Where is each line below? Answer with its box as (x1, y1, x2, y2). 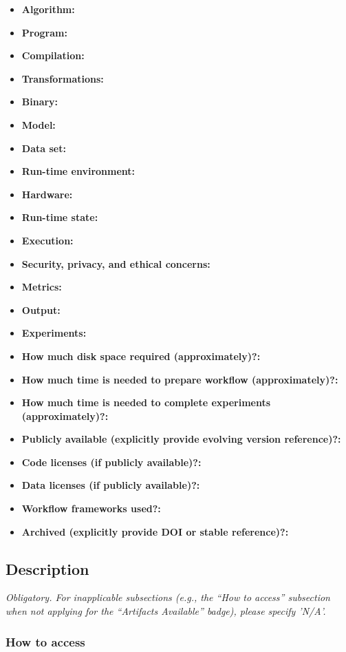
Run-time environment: (21, 164, 136, 178)
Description (6, 558, 89, 579)
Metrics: (21, 280, 62, 294)
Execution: (21, 233, 74, 247)
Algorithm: (21, 2, 75, 16)
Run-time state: (21, 210, 98, 224)
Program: (21, 25, 67, 39)
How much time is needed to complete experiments (21, 395, 271, 410)
